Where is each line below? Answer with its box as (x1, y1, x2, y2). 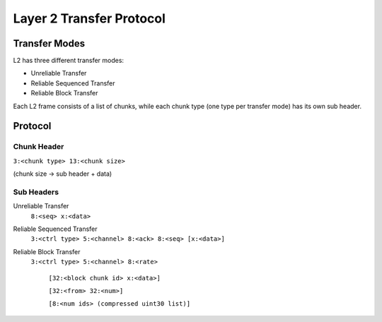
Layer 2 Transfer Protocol (13, 11, 166, 26)
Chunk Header (13, 142, 64, 152)
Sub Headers (13, 187, 59, 197)
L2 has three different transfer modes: (13, 56, 124, 65)
